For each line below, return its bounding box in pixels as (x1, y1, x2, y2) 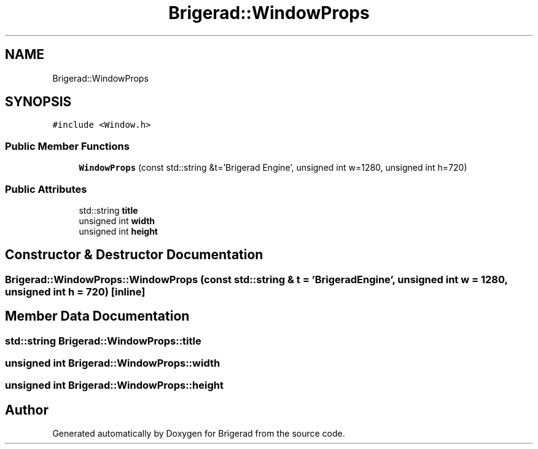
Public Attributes (5, 182, 87, 195)
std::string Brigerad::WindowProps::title (5, 334, 201, 347)
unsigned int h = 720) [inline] (5, 285, 146, 298)
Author (5, 402, 49, 418)
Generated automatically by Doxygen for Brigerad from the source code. (52, 428, 345, 439)
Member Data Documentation (5, 308, 190, 324)
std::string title (79, 205, 138, 216)
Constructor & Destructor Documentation (5, 247, 263, 263)
